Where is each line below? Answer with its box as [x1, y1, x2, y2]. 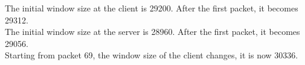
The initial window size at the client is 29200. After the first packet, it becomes [5, 2, 298, 14]
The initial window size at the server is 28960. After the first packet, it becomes [5, 25, 300, 38]
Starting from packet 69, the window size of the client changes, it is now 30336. [5, 49, 298, 61]
